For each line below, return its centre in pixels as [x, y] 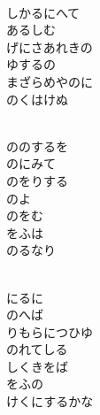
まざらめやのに [50, 81]
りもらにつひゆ [50, 331]
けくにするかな [50, 401]
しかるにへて [43, 12]
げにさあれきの [50, 46]
